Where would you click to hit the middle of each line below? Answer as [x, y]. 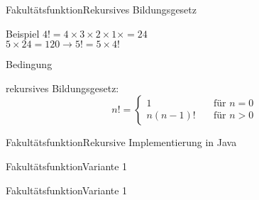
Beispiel [23, 33]
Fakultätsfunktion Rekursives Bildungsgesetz [101, 9]
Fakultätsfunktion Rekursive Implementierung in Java [121, 142]
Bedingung [29, 64]
